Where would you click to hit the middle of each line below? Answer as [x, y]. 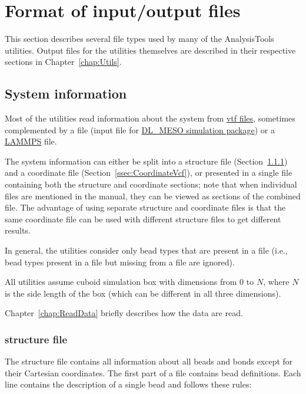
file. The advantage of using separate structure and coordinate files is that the [145, 207]
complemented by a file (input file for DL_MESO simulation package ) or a [140, 129]
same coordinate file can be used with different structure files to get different [143, 219]
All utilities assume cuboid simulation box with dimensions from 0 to [129, 282]
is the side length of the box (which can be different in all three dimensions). [143, 293]
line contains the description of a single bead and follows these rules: [128, 384]
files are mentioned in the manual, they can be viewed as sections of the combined [153, 196]
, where [276, 282]
